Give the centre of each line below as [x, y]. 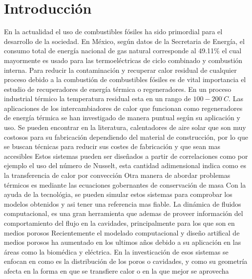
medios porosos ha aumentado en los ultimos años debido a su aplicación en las [123, 242]
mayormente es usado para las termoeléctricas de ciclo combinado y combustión [123, 60]
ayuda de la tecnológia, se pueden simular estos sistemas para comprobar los [118, 194]
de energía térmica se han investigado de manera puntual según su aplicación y [122, 118]
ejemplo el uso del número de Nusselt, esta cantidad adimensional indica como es [125, 165]
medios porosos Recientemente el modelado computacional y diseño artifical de [122, 232]
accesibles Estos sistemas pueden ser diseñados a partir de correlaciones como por [126, 156]
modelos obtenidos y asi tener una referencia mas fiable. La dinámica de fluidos [123, 204]
